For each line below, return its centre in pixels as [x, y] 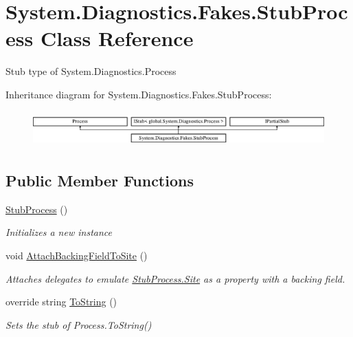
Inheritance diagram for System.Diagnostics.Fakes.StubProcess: [139, 94]
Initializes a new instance [59, 232]
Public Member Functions [100, 180]
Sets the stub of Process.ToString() [79, 324]
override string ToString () [61, 302]
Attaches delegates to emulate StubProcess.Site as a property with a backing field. [175, 278]
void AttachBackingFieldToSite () [77, 255]
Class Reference [117, 38]
